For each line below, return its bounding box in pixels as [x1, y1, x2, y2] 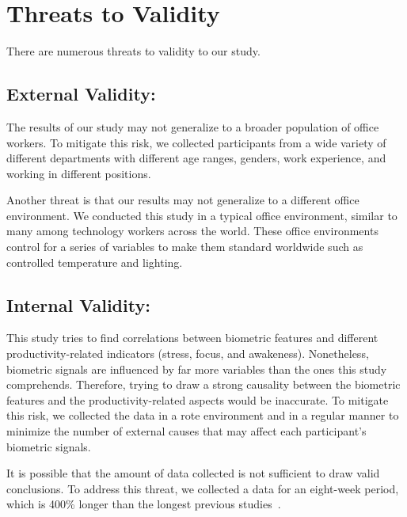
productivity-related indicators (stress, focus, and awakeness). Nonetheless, [6, 345, 369, 362]
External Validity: [6, 82, 156, 106]
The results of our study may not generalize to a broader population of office [6, 118, 379, 135]
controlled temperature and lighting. [6, 253, 183, 270]
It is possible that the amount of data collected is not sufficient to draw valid [6, 465, 380, 481]
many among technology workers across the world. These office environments [6, 222, 378, 239]
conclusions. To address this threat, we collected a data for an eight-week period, [6, 480, 399, 496]
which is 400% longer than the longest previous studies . [6, 496, 281, 512]
